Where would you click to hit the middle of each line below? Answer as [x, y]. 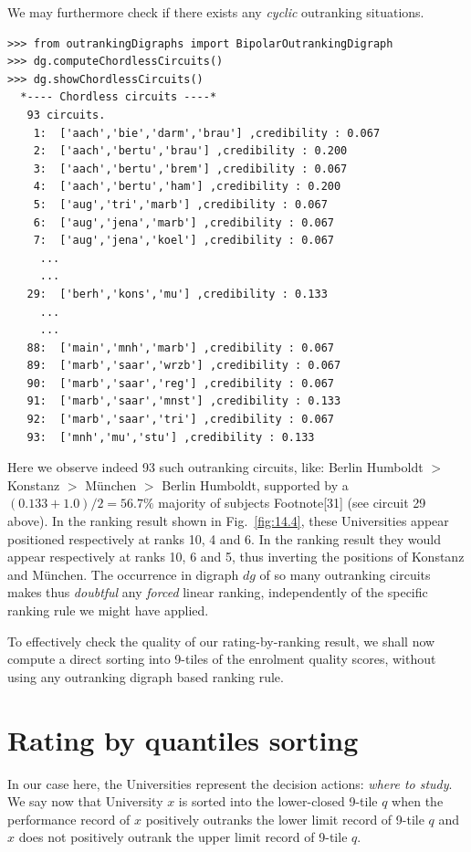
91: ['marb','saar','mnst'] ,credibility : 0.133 [184, 401]
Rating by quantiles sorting [183, 739]
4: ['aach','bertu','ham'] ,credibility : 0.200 [187, 187]
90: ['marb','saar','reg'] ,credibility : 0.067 [180, 383]
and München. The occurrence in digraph [123, 574]
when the [418, 801]
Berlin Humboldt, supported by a [255, 484]
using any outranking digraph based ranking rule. [146, 676]
